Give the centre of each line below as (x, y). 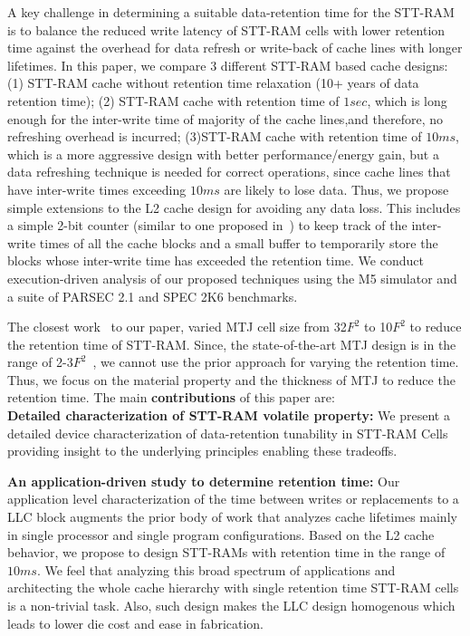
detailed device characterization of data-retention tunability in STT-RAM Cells (228, 433)
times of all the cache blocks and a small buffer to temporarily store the (239, 242)
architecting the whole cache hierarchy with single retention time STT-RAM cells (233, 588)
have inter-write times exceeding (97, 189)
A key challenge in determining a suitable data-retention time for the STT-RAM (231, 12)
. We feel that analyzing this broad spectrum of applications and (216, 569)
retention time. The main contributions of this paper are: (171, 397)
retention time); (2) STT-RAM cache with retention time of (173, 100)
